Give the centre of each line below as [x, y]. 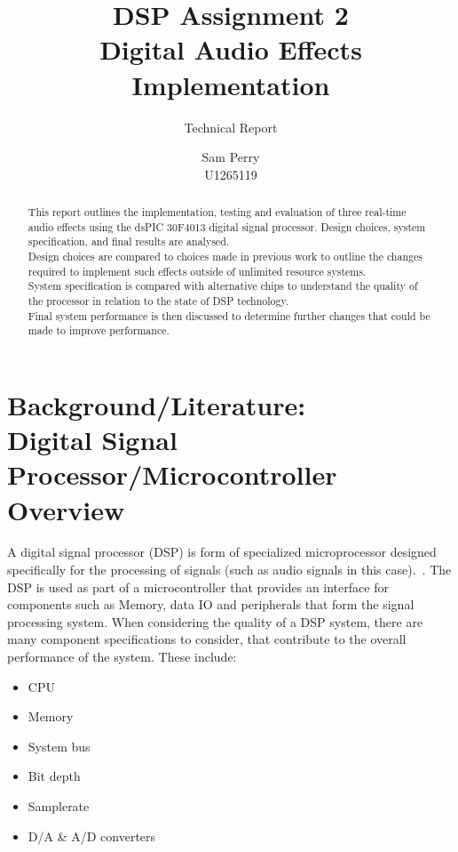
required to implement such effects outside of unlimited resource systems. [197, 271]
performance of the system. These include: [122, 657]
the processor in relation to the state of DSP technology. [158, 301]
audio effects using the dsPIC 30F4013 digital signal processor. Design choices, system [227, 226]
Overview [66, 509]
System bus [59, 746]
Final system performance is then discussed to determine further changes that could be [229, 315]
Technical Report [231, 127]
